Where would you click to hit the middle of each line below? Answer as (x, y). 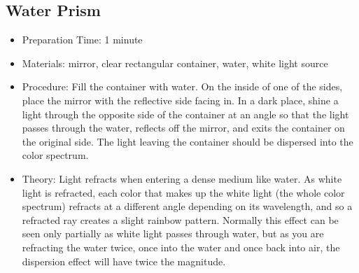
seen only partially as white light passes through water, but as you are (173, 233)
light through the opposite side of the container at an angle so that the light (185, 114)
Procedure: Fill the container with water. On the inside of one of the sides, (182, 86)
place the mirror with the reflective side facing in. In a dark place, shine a (180, 100)
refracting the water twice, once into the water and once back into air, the (181, 247)
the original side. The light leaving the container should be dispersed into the (188, 141)
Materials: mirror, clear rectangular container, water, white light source (175, 63)
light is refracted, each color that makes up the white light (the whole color (183, 192)
